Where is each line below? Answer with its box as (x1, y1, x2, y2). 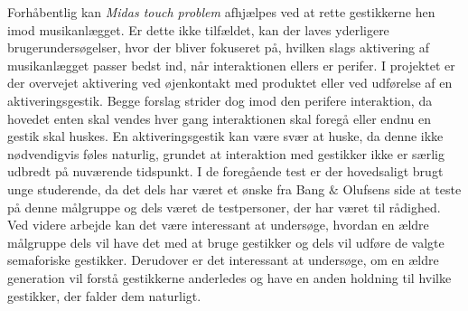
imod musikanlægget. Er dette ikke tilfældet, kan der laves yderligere (7, 20, 389, 39)
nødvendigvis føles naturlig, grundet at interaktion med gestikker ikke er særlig (7, 144, 445, 163)
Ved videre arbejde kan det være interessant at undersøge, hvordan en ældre (7, 215, 429, 234)
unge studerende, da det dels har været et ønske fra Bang (7, 179, 325, 198)
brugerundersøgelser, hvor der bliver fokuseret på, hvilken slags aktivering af (7, 38, 430, 57)
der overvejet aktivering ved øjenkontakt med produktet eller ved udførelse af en (7, 73, 453, 92)
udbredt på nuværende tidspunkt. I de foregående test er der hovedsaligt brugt (7, 162, 444, 181)
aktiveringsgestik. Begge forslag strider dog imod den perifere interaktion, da (7, 90, 433, 109)
